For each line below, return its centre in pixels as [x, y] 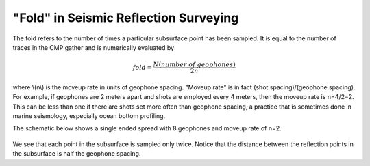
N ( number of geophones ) [194, 65]
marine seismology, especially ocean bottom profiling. [89, 116]
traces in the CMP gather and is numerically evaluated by [94, 47]
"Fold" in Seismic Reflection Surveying [126, 18]
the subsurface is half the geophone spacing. [77, 154]
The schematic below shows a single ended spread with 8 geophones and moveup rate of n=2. [147, 128]
